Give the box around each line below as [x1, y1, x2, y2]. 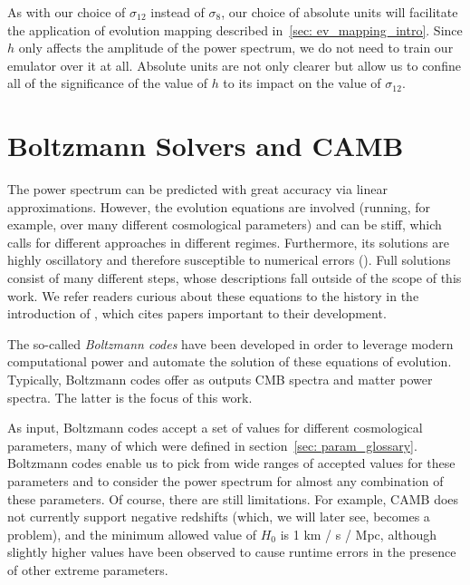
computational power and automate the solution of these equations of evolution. [7, 352, 452, 371]
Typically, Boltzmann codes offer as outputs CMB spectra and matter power [7, 370, 433, 389]
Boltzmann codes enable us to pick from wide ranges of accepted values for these [7, 453, 456, 473]
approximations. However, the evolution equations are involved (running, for [7, 197, 431, 216]
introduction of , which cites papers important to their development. [7, 304, 387, 323]
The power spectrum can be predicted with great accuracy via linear [7, 180, 388, 199]
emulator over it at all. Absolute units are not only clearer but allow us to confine [7, 55, 461, 74]
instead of [150, 3, 205, 21]
